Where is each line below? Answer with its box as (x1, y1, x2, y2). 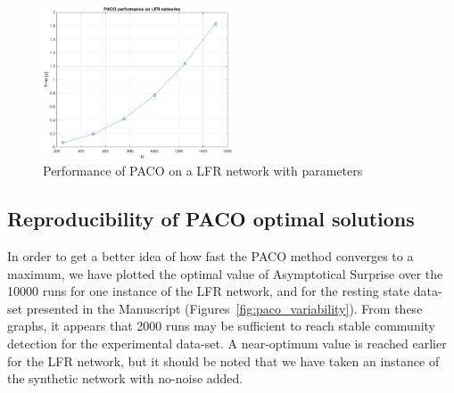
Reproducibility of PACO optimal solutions (7, 205, 415, 233)
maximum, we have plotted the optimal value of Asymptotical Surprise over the (7, 264, 443, 282)
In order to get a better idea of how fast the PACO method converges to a (7, 247, 414, 266)
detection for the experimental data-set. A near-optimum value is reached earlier (7, 334, 447, 353)
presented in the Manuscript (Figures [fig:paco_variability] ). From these (26, 299, 423, 317)
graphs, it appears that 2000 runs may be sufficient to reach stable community (7, 316, 436, 335)
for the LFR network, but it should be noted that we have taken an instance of (7, 351, 440, 370)
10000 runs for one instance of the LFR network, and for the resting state (7, 282, 410, 300)
